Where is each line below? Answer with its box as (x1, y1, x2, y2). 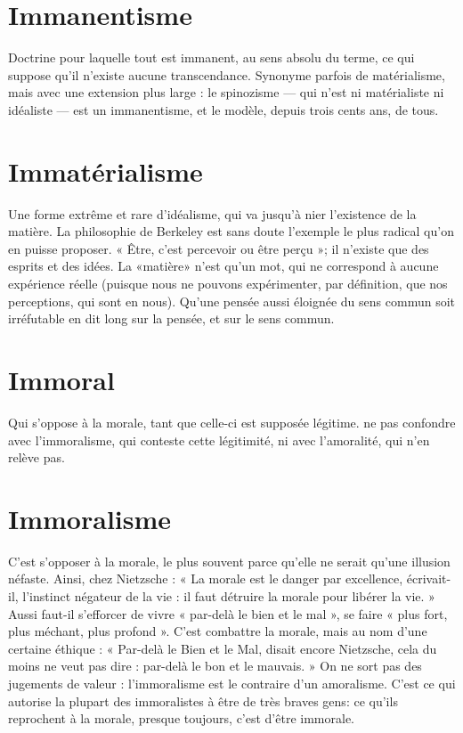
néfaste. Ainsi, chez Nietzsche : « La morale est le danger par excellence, (8, 569, 403, 588)
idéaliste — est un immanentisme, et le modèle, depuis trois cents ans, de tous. (8, 100, 439, 118)
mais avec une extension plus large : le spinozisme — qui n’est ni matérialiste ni (8, 83, 444, 102)
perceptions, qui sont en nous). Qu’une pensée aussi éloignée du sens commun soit (8, 291, 455, 310)
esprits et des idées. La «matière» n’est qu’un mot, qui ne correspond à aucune (8, 257, 439, 275)
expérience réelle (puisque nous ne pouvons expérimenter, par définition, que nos (8, 274, 448, 292)
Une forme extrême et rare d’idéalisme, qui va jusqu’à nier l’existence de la (8, 204, 417, 223)
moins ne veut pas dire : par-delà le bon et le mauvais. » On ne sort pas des (8, 656, 422, 675)
